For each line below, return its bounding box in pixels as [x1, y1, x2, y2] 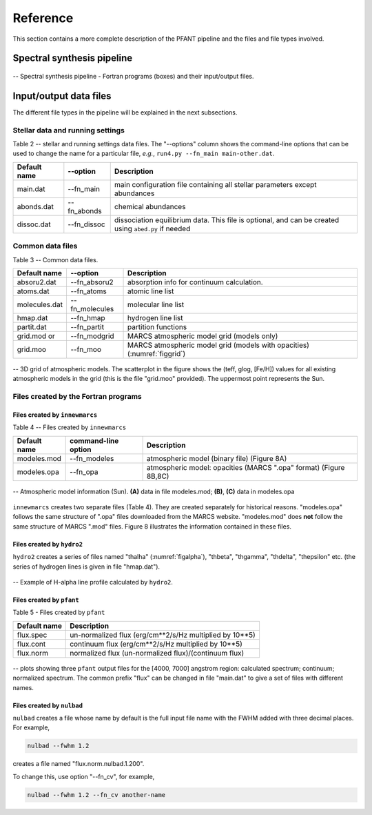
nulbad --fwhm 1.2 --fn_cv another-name [27, 791, 165, 798]
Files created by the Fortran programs [12, 392, 142, 402]
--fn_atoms [70, 286, 107, 296]
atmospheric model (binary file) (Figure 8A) [146, 453, 287, 463]
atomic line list [127, 286, 174, 296]
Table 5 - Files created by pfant [12, 608, 105, 617]
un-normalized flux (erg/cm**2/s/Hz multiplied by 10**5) [70, 630, 256, 640]
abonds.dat [17, 202, 54, 211]
